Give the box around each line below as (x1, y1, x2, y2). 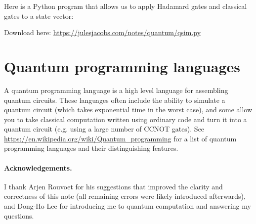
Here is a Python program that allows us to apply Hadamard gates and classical (4, 1, 247, 11)
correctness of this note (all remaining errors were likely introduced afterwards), (4, 191, 246, 201)
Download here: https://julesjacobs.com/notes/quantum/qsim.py (4, 27, 201, 38)
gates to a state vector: (4, 10, 74, 21)
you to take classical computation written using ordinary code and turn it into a (4, 114, 247, 124)
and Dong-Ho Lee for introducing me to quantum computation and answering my (4, 201, 251, 211)
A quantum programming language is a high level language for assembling (4, 85, 228, 95)
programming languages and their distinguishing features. (4, 143, 178, 153)
